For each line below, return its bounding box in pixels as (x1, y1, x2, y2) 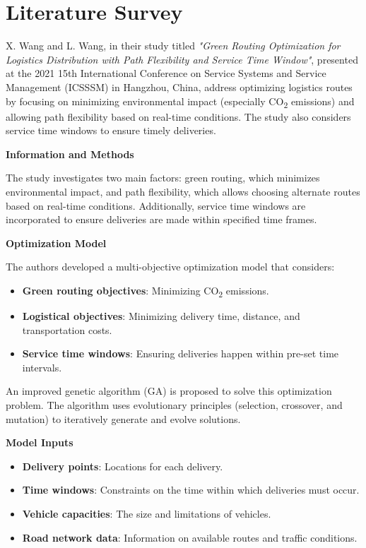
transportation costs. (22, 322, 112, 337)
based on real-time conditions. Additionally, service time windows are (6, 198, 306, 213)
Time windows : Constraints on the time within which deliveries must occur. (22, 482, 360, 497)
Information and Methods (6, 146, 134, 161)
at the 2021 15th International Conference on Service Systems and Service (6, 66, 326, 81)
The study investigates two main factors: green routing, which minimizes (6, 170, 320, 185)
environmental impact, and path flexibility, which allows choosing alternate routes (6, 184, 360, 198)
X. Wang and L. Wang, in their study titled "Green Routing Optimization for (6, 38, 341, 53)
